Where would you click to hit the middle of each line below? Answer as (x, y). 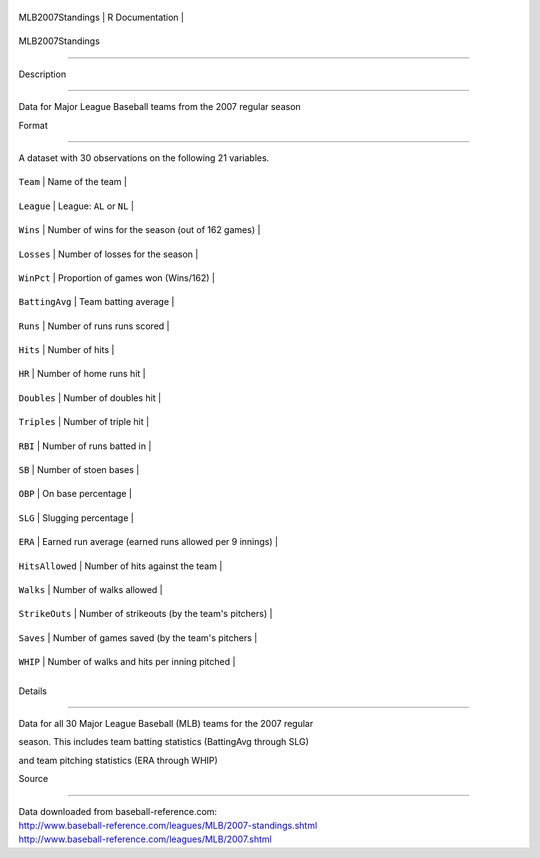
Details (32, 691)
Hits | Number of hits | (66, 350)
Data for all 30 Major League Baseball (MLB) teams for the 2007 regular (166, 723)
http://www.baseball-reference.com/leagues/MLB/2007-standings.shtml (168, 825)
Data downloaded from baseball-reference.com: (118, 811)
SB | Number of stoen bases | (79, 470)
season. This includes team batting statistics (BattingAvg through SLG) (164, 742)
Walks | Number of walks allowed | (91, 589)
